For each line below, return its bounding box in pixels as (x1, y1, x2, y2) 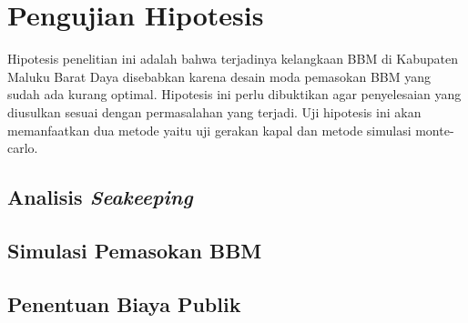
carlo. (7, 138, 38, 157)
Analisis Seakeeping (7, 183, 193, 211)
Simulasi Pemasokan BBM (7, 236, 262, 264)
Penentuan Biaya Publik (7, 289, 241, 318)
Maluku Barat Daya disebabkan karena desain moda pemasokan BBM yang (7, 66, 432, 86)
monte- (415, 120, 454, 139)
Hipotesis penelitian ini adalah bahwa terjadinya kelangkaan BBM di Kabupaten (7, 49, 458, 68)
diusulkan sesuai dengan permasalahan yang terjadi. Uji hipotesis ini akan (7, 102, 422, 121)
